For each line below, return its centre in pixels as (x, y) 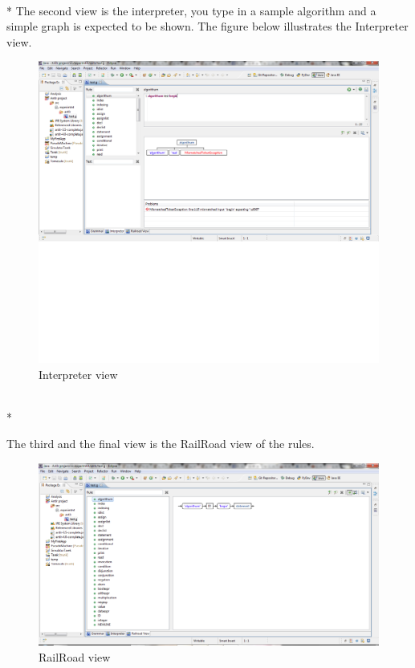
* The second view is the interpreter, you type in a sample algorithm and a (191, 10)
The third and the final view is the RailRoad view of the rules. (161, 444)
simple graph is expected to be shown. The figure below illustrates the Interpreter (207, 26)
